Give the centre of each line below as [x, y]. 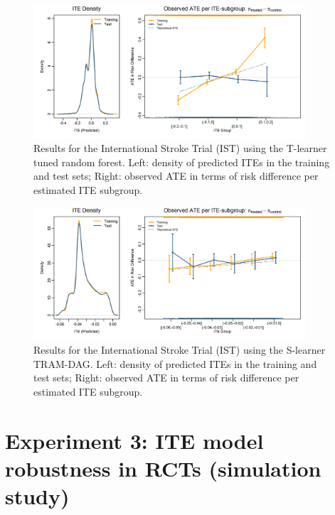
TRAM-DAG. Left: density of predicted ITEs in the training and [175, 363]
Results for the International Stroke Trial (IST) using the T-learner [180, 148]
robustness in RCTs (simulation [163, 468]
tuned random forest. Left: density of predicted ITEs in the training [182, 162]
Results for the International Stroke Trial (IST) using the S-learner [180, 349]
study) [37, 495]
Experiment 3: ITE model [134, 440]
